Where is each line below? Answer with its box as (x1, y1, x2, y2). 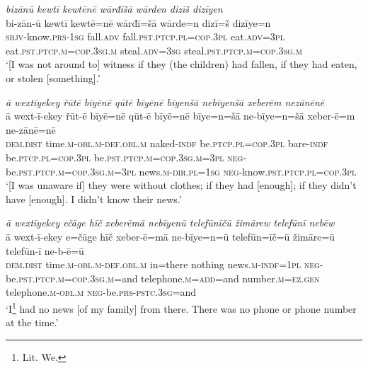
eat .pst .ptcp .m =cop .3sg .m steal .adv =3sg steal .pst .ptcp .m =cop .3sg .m (6, 42, 302, 57)
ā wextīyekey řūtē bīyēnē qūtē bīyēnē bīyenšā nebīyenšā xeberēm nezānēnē (6, 94, 325, 109)
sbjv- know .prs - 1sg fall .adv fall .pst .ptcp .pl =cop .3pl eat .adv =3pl (6, 29, 284, 44)
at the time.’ (6, 315, 59, 330)
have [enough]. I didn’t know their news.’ (6, 191, 182, 206)
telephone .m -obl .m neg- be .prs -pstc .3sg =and (6, 284, 197, 299)
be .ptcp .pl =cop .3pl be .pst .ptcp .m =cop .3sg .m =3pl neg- (6, 149, 247, 164)
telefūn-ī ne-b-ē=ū (6, 243, 84, 258)
